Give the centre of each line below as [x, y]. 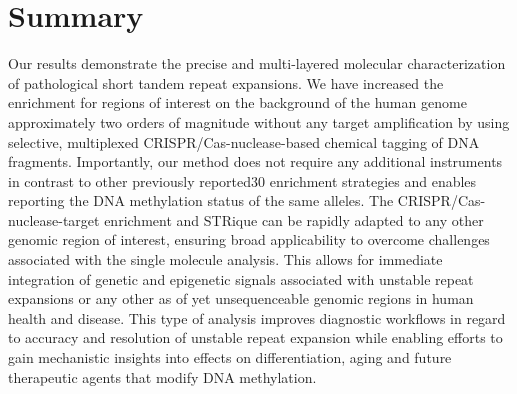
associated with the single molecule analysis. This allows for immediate [225, 259]
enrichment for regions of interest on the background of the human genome [237, 102]
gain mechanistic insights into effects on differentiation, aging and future [230, 357]
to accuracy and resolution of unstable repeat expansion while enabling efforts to [255, 337]
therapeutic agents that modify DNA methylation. [162, 376]
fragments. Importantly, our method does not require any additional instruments [255, 161]
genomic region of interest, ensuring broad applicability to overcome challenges [249, 239]
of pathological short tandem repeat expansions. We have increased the [226, 82]
